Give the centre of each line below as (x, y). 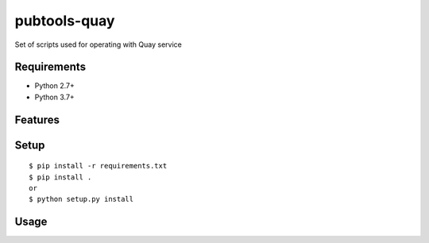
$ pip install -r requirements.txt (98, 166)
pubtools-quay (65, 21)
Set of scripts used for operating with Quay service (98, 44)
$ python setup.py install (81, 199)
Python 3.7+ (54, 97)
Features (37, 120)
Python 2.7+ (55, 86)
